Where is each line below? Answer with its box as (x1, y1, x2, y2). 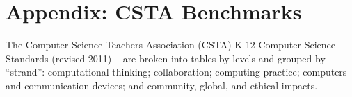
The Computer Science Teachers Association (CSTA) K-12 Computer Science (6, 37, 335, 52)
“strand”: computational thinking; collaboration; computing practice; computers (6, 64, 347, 79)
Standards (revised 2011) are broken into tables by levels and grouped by (6, 51, 326, 65)
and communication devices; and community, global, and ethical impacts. (6, 78, 318, 92)
